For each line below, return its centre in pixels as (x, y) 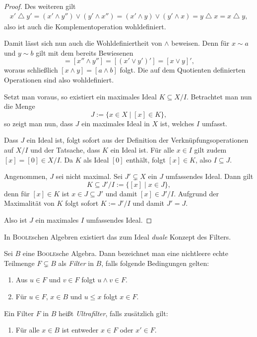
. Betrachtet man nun (219, 96)
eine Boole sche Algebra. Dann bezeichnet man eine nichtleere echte (125, 253)
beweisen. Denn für (200, 43)
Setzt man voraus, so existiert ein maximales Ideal (80, 96)
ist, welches (177, 123)
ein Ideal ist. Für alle (142, 149)
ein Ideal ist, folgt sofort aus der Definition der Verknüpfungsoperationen (137, 140)
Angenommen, (26, 176)
